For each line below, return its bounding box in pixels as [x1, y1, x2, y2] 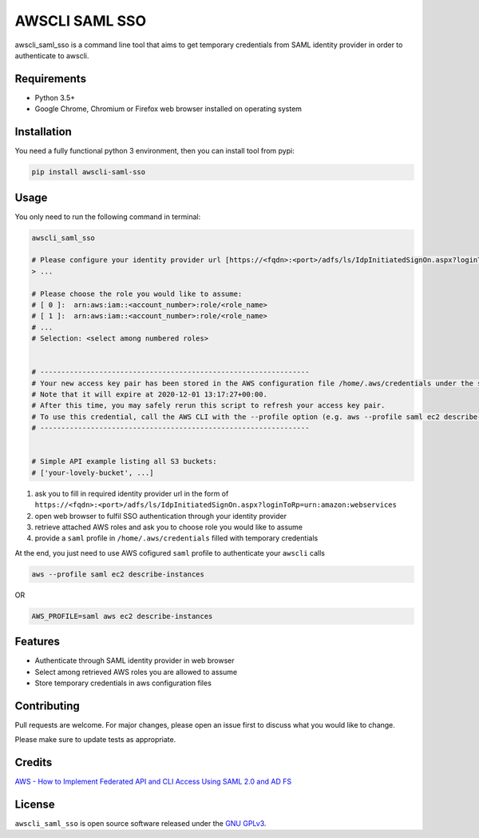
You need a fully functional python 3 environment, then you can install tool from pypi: [14, 146, 295, 156]
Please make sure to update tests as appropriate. [14, 735, 176, 744]
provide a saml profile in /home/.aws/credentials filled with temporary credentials [34, 533, 319, 543]
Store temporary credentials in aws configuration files [34, 678, 212, 688]
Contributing [14, 699, 80, 712]
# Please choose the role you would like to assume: [31, 289, 243, 298]
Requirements [14, 72, 87, 86]
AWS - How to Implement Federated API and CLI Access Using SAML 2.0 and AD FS [14, 776, 291, 787]
